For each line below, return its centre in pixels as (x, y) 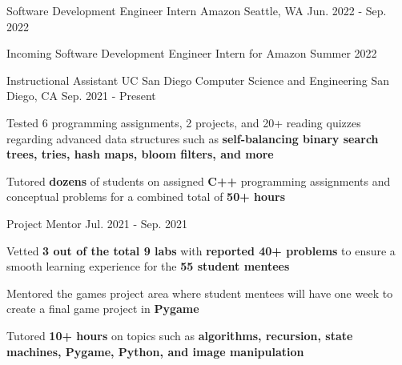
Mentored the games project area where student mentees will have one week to (200, 293)
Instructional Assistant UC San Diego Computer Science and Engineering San (198, 80)
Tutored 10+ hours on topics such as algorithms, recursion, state (180, 335)
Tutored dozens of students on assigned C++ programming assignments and (199, 180)
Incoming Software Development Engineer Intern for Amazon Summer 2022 (192, 53)
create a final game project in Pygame (103, 309)
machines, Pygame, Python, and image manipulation (155, 351)
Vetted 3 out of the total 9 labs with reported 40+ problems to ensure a (201, 250)
